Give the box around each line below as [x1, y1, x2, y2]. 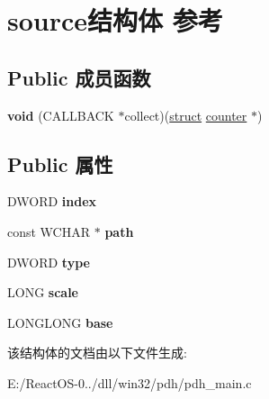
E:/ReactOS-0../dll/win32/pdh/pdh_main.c [7, 373, 252, 392]
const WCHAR [7, 222, 91, 240]
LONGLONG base [7, 313, 113, 331]
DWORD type [7, 252, 90, 271]
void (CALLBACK [7, 105, 114, 124]
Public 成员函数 [7, 63, 151, 91]
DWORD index [7, 192, 97, 211]
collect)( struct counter [124, 105, 247, 124]
